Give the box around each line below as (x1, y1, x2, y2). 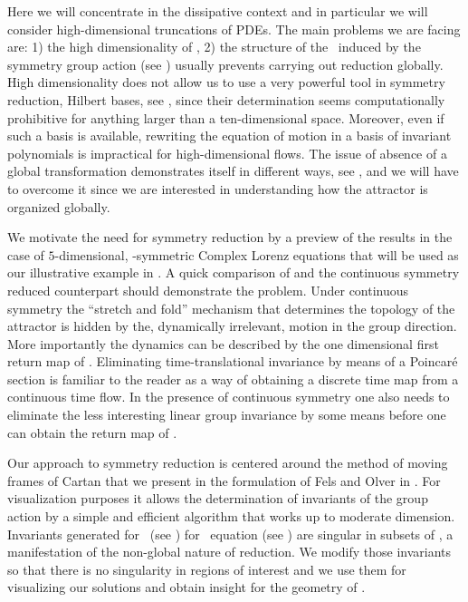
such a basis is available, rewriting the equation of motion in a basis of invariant (7, 126, 452, 145)
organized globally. (7, 197, 110, 216)
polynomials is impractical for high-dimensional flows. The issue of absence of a (7, 143, 447, 162)
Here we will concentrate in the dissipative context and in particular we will (7, 2, 428, 20)
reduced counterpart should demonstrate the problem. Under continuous (7, 280, 409, 299)
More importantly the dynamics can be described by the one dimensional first (7, 334, 439, 353)
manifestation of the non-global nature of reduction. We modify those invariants (7, 542, 452, 561)
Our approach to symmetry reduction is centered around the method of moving (7, 453, 448, 472)
